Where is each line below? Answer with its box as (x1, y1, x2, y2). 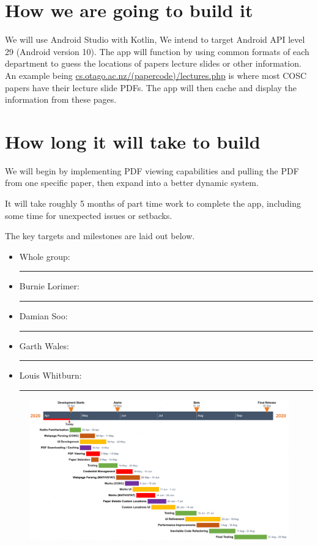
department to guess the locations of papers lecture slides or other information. (5, 57, 301, 70)
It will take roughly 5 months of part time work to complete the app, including (5, 197, 301, 209)
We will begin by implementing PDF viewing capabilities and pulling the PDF (5, 164, 299, 177)
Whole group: (19, 250, 70, 262)
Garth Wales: (19, 339, 69, 352)
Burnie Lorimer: (19, 280, 79, 292)
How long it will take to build (5, 128, 261, 154)
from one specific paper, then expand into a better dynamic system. (5, 176, 259, 189)
